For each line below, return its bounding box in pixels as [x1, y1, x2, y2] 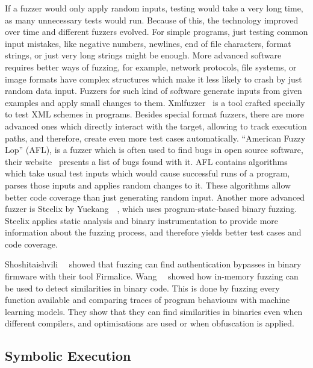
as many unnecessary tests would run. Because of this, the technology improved [5, 13, 299, 26]
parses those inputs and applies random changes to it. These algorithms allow [5, 178, 291, 191]
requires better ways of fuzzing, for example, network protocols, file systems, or [5, 60, 297, 73]
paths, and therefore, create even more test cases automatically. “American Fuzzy [5, 131, 306, 144]
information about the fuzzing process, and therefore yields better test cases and [5, 226, 302, 239]
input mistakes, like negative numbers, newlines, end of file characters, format [5, 37, 291, 49]
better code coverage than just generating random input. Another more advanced [5, 190, 305, 203]
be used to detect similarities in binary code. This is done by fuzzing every [5, 281, 280, 294]
